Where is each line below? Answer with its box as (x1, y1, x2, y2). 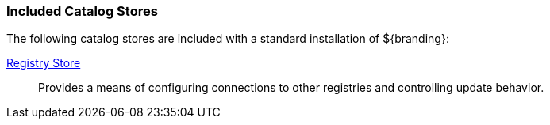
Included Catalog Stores (6, 3, 158, 19)
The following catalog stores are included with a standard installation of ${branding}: (6, 32, 449, 46)
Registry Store (6, 56, 81, 70)
